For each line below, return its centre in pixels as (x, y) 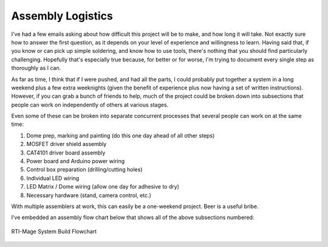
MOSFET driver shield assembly (67, 144)
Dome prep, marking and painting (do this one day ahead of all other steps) (121, 135)
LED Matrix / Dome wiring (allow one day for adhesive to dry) (103, 187)
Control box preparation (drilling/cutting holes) (84, 170)
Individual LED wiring (53, 178)
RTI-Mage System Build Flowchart (54, 231)
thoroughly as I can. (36, 68)
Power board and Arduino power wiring (76, 161)
